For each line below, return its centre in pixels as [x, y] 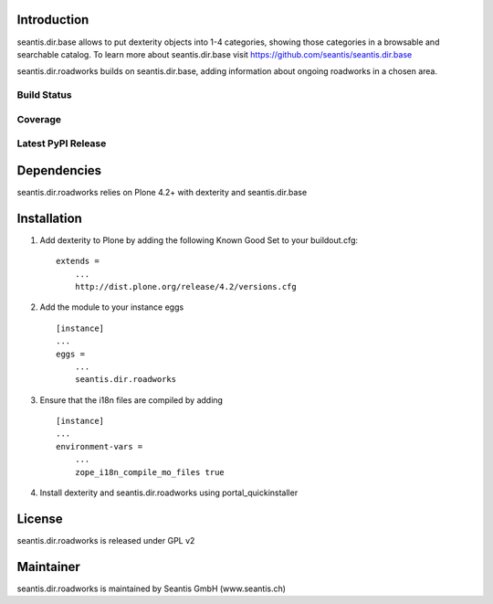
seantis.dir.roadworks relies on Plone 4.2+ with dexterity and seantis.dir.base [162, 192]
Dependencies [59, 170]
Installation [49, 218]
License [40, 519]
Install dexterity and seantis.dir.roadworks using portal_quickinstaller [169, 493]
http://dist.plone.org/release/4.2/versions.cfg [185, 286]
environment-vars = [100, 446]
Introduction [53, 20]
